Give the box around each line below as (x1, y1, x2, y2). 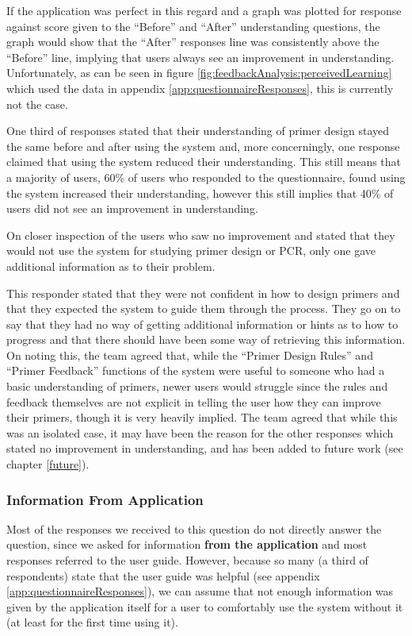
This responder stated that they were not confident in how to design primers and (6, 284, 400, 301)
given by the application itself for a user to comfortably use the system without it (6, 598, 403, 615)
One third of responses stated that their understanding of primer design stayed (6, 122, 390, 139)
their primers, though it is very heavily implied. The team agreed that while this (6, 409, 398, 426)
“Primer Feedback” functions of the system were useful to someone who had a (6, 362, 385, 379)
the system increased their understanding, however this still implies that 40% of (6, 184, 394, 201)
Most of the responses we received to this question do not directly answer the (6, 520, 382, 537)
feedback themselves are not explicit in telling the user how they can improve (6, 393, 381, 410)
